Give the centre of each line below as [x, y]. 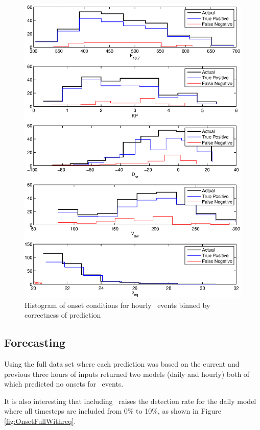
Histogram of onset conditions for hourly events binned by [117, 305]
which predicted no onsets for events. [64, 384]
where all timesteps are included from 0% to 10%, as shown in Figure [113, 411]
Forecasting [35, 342]
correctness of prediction [63, 315]
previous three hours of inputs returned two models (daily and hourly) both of [127, 374]
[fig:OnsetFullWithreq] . [40, 421]
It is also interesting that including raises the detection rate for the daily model [130, 401]
